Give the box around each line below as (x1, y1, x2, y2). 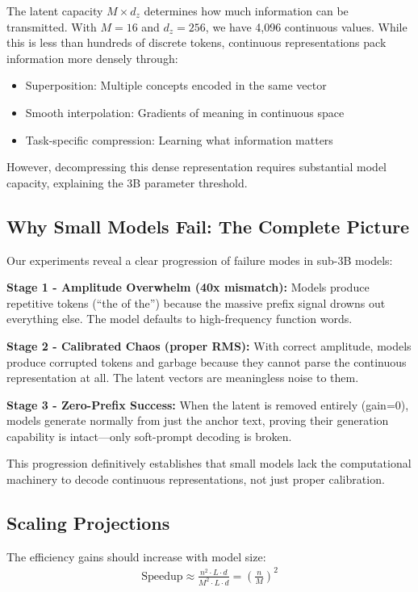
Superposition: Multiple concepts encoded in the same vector (25, 77, 327, 94)
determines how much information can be (144, 2, 349, 19)
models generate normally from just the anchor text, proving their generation (6, 412, 389, 429)
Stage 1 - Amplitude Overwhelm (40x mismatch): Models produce (6, 279, 370, 296)
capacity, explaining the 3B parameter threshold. (6, 174, 248, 191)
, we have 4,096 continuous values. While (205, 18, 408, 35)
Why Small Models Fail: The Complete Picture (6, 213, 410, 238)
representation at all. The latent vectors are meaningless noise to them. (6, 369, 359, 386)
